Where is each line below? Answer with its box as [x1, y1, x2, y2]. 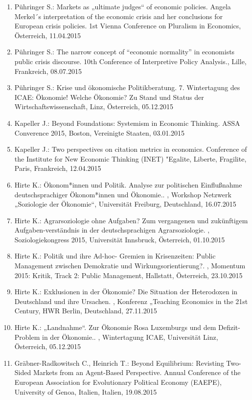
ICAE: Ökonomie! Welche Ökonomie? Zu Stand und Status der [14, 92, 204, 102]
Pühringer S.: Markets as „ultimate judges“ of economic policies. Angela [14, 1, 231, 11]
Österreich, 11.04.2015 [14, 30, 81, 40]
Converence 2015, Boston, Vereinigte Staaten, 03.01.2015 [14, 127, 185, 138]
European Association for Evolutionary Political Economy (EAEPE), [14, 377, 222, 387]
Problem [14, 331, 40, 342]
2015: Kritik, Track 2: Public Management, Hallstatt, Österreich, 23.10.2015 [14, 270, 243, 280]
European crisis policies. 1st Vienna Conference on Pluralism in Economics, [14, 21, 241, 31]
